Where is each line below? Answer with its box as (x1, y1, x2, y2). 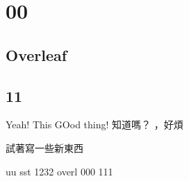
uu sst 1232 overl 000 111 (6, 164, 113, 178)
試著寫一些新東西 (6, 140, 83, 155)
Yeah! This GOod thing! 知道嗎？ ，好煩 (6, 117, 183, 132)
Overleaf (6, 44, 67, 65)
